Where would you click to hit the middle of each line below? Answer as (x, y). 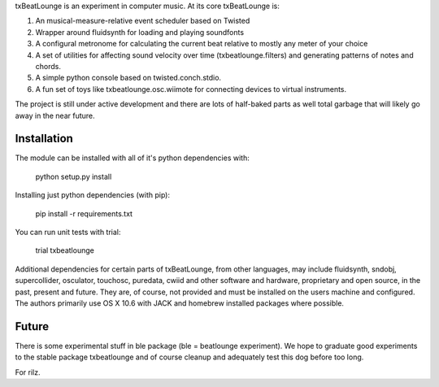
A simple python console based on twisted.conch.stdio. (128, 78)
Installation (44, 139)
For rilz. (28, 372)
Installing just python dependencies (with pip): (93, 195)
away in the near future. (55, 115)
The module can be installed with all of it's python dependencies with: (132, 158)
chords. (48, 66)
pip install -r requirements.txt (84, 213)
